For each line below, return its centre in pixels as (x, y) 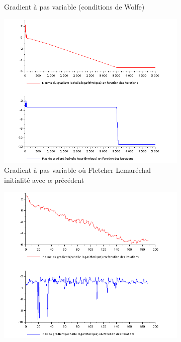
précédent (69, 180)
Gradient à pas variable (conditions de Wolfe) (74, 7)
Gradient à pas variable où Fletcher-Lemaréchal (77, 170)
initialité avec (25, 180)
